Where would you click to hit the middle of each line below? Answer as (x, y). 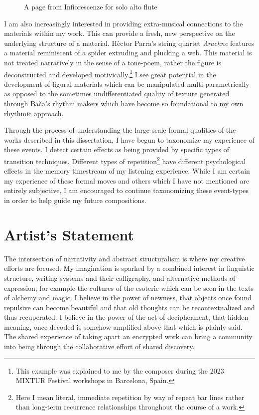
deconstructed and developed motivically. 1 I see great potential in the (110, 73)
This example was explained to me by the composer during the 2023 (120, 370)
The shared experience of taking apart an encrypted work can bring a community (128, 336)
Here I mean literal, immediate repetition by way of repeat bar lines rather (130, 397)
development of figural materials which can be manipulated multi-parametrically (127, 84)
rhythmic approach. (34, 113)
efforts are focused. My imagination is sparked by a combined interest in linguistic (129, 268)
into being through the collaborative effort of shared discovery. (99, 346)
